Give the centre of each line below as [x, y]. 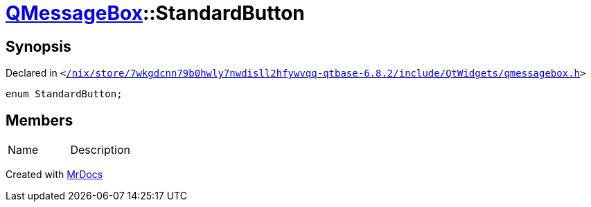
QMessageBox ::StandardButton [155, 13]
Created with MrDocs [54, 175]
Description [100, 150]
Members [39, 120]
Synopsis [38, 46]
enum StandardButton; [64, 94]
